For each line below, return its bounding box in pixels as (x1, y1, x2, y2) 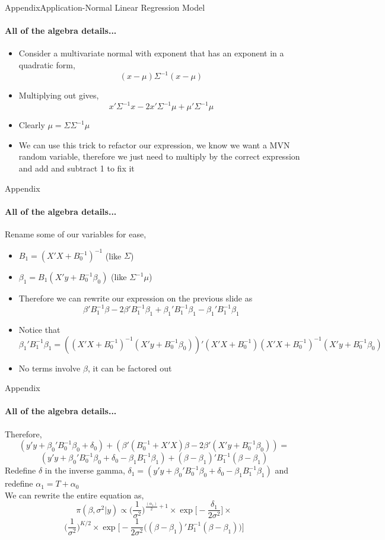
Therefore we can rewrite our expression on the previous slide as (18, 292, 253, 304)
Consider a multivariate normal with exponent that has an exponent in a (18, 47, 284, 59)
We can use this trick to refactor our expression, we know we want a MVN (18, 138, 290, 151)
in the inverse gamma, (44, 464, 125, 477)
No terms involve (18, 361, 81, 374)
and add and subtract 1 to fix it (18, 161, 135, 174)
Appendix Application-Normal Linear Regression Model (5, 1, 205, 13)
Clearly (18, 119, 45, 131)
